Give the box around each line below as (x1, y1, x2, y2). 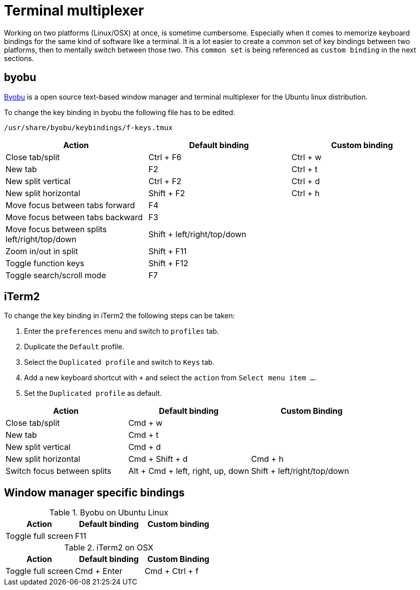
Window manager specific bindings (4, 486, 185, 499)
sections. (4, 54, 34, 63)
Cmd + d (128, 442, 161, 452)
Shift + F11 (148, 246, 187, 256)
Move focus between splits (5, 224, 107, 234)
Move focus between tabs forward (5, 200, 135, 210)
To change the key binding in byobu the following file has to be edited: (4, 108, 235, 117)
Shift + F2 (148, 188, 185, 198)
